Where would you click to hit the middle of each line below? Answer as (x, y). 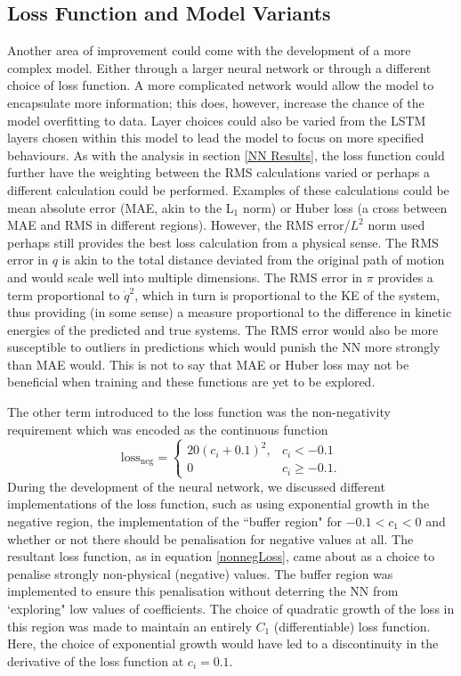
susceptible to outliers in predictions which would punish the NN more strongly (224, 347)
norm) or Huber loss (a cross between (345, 207)
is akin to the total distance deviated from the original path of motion (253, 260)
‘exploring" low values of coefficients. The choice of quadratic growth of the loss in (231, 608)
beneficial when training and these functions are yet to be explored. (191, 382)
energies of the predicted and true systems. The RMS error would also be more (223, 329)
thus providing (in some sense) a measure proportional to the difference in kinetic (230, 312)
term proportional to (64, 294)
